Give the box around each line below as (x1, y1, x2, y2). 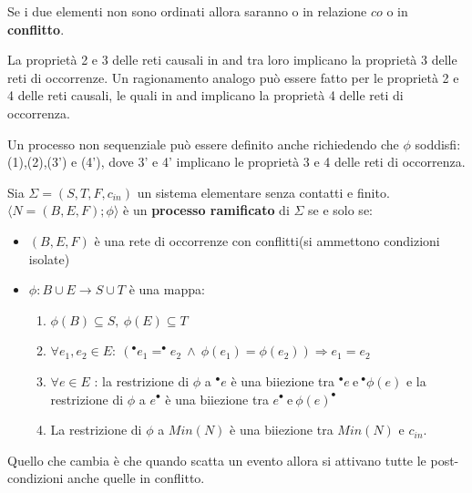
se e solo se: (308, 200, 373, 220)
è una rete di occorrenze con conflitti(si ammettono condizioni (94, 231, 440, 250)
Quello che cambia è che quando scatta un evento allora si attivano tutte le (7, 450, 426, 469)
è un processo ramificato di (123, 200, 290, 220)
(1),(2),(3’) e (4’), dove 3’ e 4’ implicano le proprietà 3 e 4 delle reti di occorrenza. (7, 152, 466, 171)
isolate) (28, 249, 70, 268)
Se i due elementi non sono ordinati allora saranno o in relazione (7, 2, 367, 20)
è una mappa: (128, 280, 205, 299)
